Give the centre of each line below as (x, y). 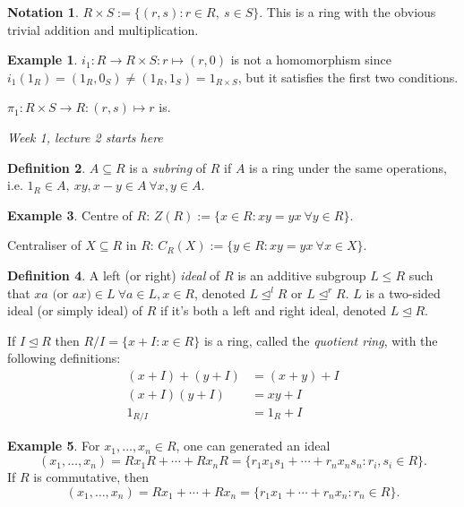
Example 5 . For (54, 446)
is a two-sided (403, 292)
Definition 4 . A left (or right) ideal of (114, 275)
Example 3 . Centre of (70, 215)
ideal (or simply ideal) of (75, 310)
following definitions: (64, 358)
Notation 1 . (43, 12)
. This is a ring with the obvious (348, 12)
